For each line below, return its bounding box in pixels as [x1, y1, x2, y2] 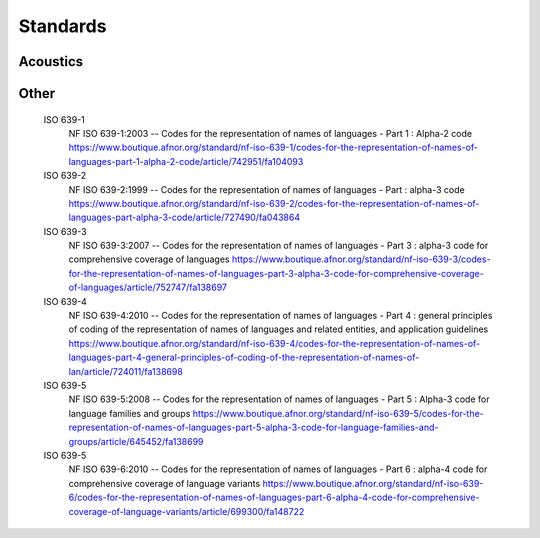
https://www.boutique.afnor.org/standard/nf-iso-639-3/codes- [231, 253, 491, 265]
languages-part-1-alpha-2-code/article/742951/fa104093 [68, 155, 304, 167]
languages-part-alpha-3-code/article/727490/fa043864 [68, 211, 300, 224]
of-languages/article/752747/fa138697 [68, 281, 228, 294]
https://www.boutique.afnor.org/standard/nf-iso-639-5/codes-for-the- [192, 407, 484, 419]
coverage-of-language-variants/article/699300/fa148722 [68, 505, 305, 517]
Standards [18, 15, 107, 37]
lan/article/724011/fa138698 [68, 365, 184, 377]
